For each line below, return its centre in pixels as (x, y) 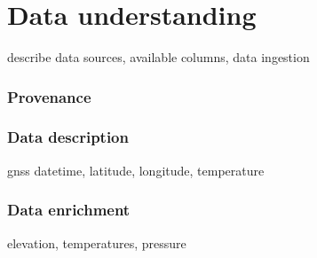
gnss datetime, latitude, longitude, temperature (136, 170)
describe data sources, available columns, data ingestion (158, 57)
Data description (68, 137)
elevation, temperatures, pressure (97, 242)
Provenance (49, 96)
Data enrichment (69, 210)
